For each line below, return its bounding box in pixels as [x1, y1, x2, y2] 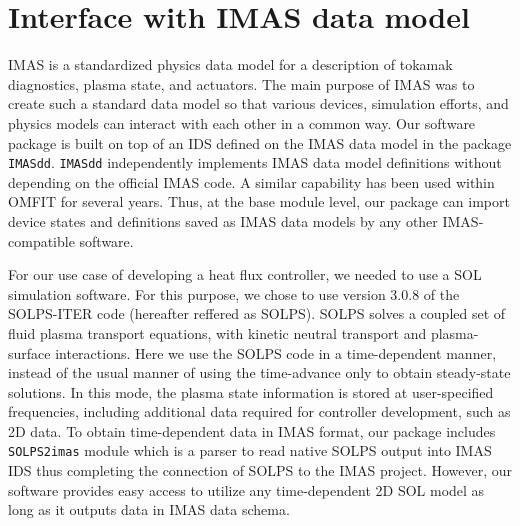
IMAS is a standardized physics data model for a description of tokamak [8, 54, 453, 75]
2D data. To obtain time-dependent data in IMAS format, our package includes [8, 420, 496, 441]
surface [8, 342, 51, 363]
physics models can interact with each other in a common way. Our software [8, 112, 476, 133]
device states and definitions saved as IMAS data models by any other [8, 210, 438, 231]
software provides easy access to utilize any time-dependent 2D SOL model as [8, 479, 485, 500]
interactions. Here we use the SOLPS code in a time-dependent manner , [55, 342, 497, 363]
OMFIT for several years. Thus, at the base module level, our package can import [8, 191, 510, 212]
